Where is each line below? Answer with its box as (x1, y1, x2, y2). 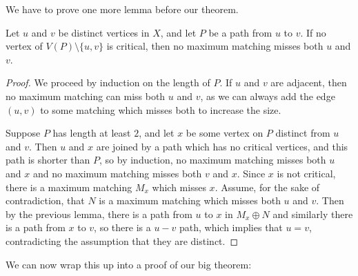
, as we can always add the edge (200, 88, 335, 103)
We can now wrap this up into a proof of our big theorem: (6, 257, 252, 271)
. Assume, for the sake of (215, 179, 320, 194)
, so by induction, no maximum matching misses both (99, 152, 326, 167)
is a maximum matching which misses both (99, 193, 281, 208)
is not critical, (277, 166, 336, 180)
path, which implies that (179, 220, 283, 235)
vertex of (6, 39, 43, 53)
